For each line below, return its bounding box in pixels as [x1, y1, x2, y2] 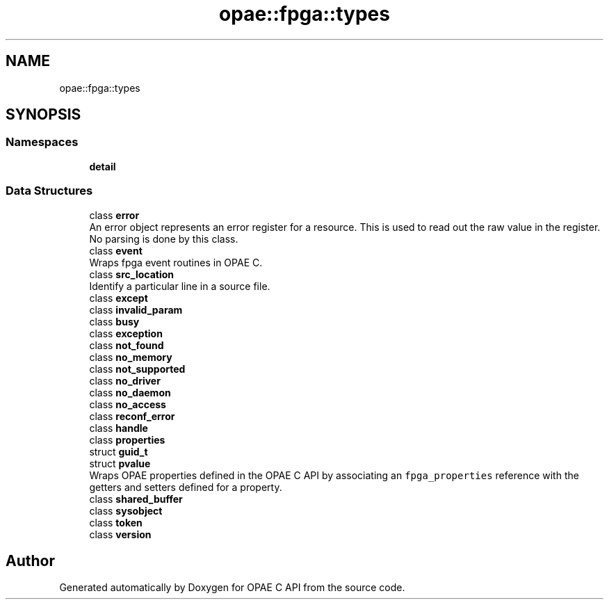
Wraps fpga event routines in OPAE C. [89, 256, 263, 268]
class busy [89, 315, 140, 328]
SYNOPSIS [6, 106, 81, 124]
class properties [89, 433, 165, 446]
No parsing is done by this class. [89, 232, 238, 245]
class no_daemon [89, 386, 171, 398]
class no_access [89, 398, 166, 410]
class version [89, 528, 152, 540]
